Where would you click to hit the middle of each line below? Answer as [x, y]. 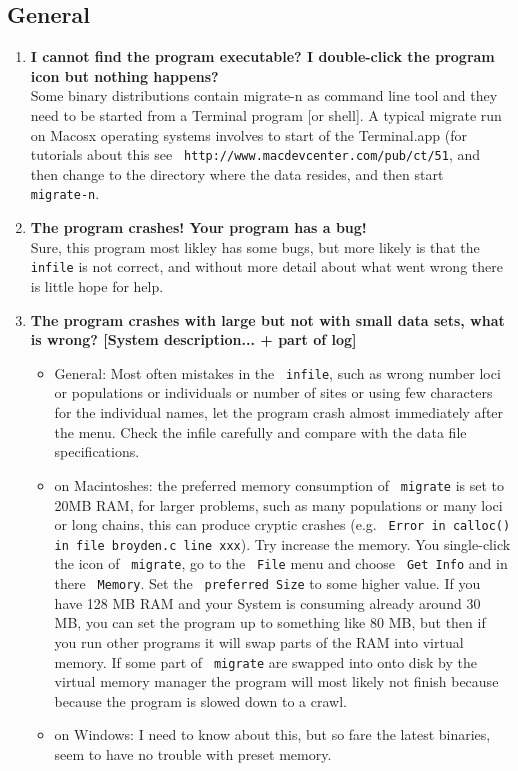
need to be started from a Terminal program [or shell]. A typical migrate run [266, 114]
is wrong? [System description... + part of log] [193, 339]
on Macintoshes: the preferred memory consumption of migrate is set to [279, 484]
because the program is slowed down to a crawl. [200, 700]
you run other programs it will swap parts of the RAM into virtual [259, 641]
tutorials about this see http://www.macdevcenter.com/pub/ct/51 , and [255, 154]
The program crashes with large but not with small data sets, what [267, 319]
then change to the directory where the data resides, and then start [237, 173]
